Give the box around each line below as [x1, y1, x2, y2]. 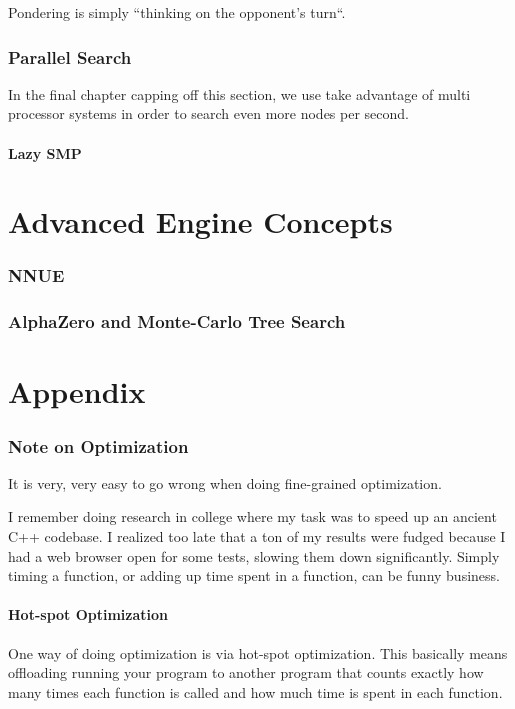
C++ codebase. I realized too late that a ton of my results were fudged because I [8, 526, 506, 547]
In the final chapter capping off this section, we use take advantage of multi [8, 83, 471, 104]
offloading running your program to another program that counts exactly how [8, 662, 484, 683]
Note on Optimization [8, 433, 189, 458]
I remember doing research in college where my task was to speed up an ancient [8, 506, 497, 527]
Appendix [8, 371, 146, 412]
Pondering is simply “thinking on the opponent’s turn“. [8, 2, 346, 22]
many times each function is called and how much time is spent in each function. [8, 681, 503, 702]
